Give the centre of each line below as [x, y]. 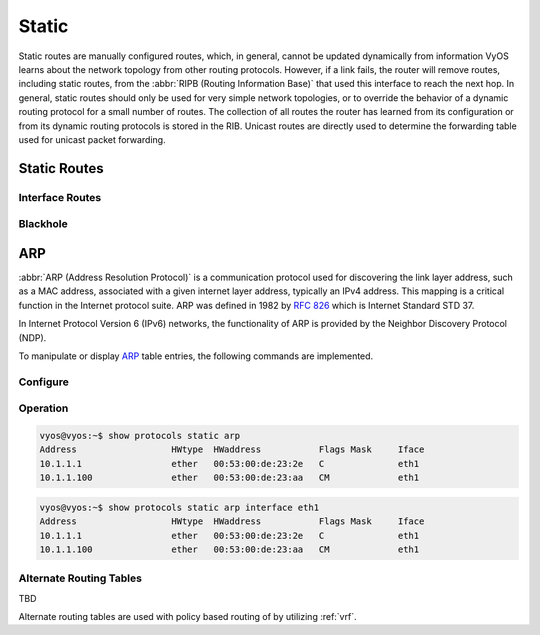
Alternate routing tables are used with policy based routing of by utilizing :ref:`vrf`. [187, 617]
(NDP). [32, 337]
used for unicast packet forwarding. [92, 139]
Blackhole [43, 224]
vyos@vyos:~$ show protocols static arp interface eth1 [179, 507]
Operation [43, 408]
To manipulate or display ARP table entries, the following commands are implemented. [196, 356]
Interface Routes [60, 197]
